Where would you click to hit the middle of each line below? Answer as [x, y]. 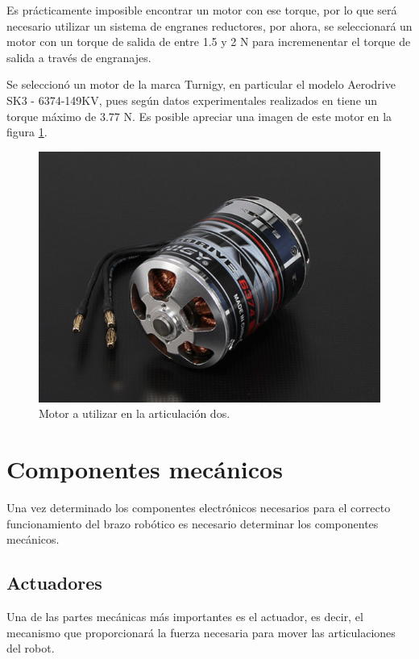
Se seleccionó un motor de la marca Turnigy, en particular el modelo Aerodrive [201, 84]
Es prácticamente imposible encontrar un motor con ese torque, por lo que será [202, 10]
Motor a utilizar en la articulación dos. [135, 413]
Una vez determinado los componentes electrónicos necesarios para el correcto [199, 507]
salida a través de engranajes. [79, 57]
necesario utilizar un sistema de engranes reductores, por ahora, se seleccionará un [209, 25]
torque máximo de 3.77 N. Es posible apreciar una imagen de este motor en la [199, 116]
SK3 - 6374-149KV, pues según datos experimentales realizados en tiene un [192, 100]
